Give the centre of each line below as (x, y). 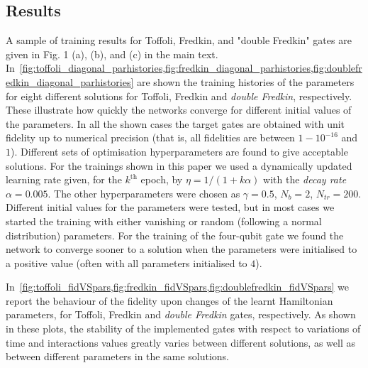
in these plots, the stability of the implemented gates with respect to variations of (183, 329)
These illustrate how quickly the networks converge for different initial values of (179, 110)
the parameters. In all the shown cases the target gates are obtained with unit (175, 123)
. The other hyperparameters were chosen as (144, 193)
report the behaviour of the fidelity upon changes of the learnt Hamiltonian (169, 300)
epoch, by (162, 179)
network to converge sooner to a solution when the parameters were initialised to (182, 249)
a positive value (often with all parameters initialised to (127, 263)
